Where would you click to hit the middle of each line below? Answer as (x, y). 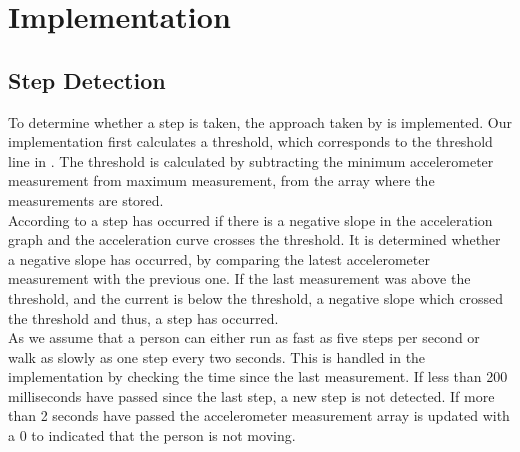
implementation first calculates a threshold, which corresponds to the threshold (250, 141)
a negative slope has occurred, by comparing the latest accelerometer (219, 258)
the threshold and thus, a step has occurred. (143, 317)
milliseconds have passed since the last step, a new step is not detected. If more (251, 395)
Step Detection (87, 79)
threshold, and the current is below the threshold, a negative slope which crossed (255, 297)
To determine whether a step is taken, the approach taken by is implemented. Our (260, 121)
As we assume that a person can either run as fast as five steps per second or (244, 337)
